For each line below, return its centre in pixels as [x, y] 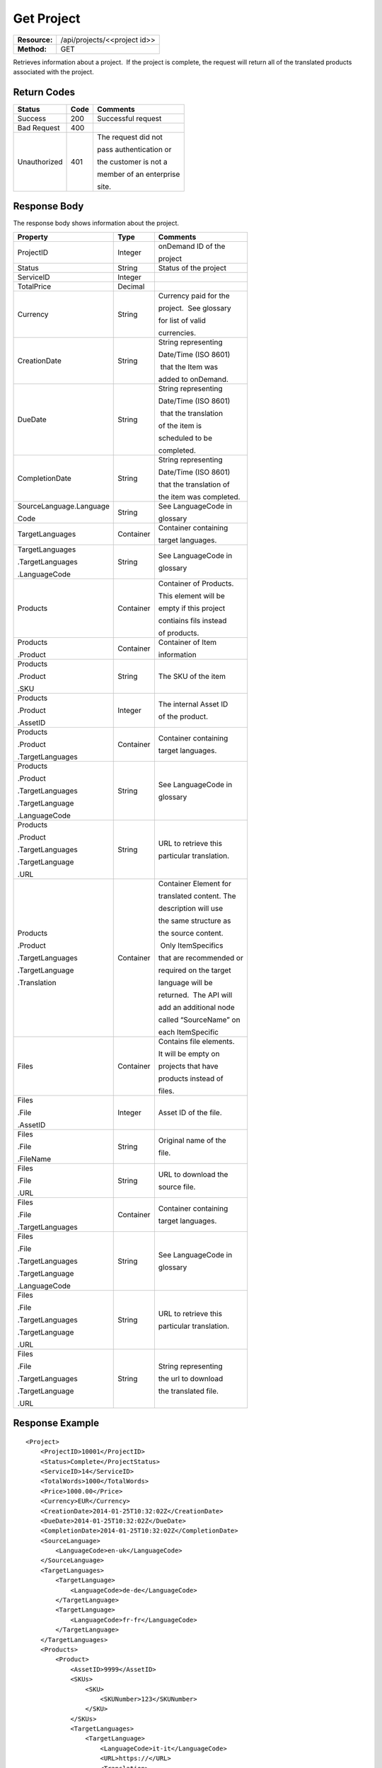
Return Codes [44, 92]
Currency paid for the [194, 296]
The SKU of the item [192, 676]
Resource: [35, 40]
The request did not [129, 136]
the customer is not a [132, 161]
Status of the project [192, 267]
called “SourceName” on [199, 1020]
